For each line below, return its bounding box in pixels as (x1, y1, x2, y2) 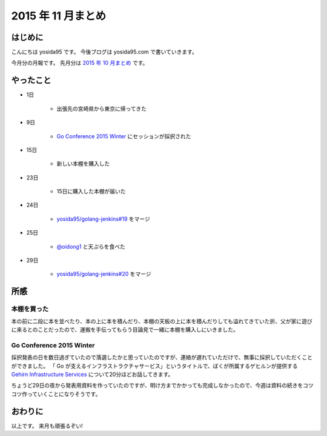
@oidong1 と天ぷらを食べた (56, 243, 125, 250)
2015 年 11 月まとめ (11, 9, 107, 22)
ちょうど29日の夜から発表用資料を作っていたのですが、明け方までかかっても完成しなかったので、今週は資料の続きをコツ (11, 382, 314, 389)
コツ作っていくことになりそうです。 (11, 390, 101, 397)
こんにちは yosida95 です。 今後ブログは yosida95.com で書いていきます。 (11, 49, 198, 56)
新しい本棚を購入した (56, 160, 110, 167)
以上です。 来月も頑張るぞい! (11, 422, 83, 429)
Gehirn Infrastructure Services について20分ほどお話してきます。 (11, 371, 174, 378)
